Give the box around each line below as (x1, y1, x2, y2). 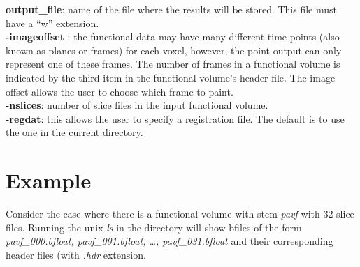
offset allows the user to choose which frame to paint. (6, 84, 233, 98)
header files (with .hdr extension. (6, 247, 146, 261)
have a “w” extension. (6, 15, 99, 30)
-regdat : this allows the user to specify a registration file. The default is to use (6, 111, 345, 125)
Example (6, 166, 92, 194)
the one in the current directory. (6, 125, 143, 139)
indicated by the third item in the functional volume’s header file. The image (6, 70, 336, 84)
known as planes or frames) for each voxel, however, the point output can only (6, 43, 342, 57)
